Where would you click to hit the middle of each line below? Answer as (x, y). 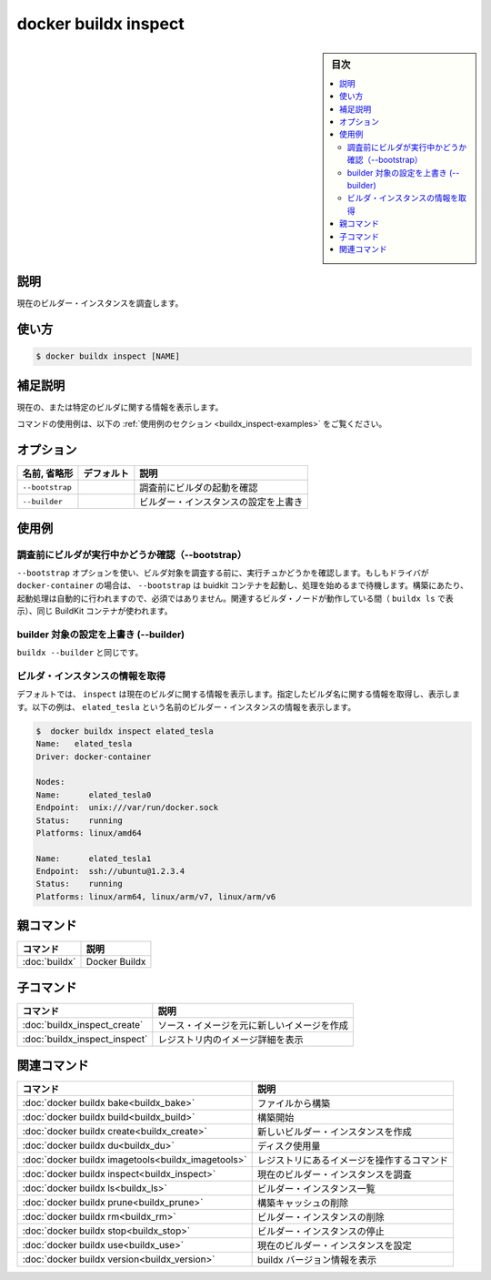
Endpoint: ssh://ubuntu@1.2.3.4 (110, 871)
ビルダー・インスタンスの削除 (321, 1217)
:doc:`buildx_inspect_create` (83, 1024)
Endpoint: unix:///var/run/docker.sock (127, 808)
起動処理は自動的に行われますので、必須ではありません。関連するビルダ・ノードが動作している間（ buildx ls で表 (235, 598)
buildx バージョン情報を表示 (317, 1260)
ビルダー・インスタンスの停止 (321, 1232)
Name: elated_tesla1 (94, 858)
